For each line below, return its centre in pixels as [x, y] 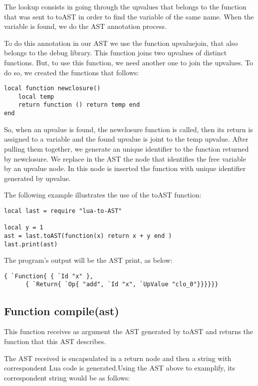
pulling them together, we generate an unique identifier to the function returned [127, 148]
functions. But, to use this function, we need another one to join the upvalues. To [129, 62]
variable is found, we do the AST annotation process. [85, 26]
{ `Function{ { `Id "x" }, [49, 276]
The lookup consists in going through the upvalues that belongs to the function [125, 6]
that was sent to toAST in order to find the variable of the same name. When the [129, 16]
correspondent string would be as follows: [67, 377]
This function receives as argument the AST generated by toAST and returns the [129, 331]
